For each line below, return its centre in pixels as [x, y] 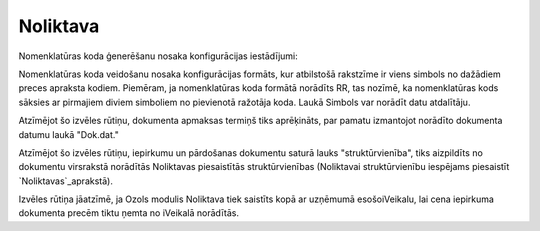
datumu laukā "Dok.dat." [68, 134]
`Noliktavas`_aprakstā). [66, 181]
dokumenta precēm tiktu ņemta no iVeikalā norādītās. [129, 213]
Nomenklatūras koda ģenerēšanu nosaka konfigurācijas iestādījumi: [158, 56]
